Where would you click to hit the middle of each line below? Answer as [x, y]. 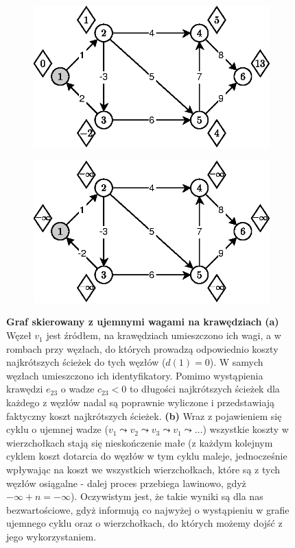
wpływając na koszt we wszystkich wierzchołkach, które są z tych [143, 469]
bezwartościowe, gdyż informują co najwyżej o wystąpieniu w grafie [148, 509]
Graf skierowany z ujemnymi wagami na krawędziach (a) [143, 322]
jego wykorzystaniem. [51, 536]
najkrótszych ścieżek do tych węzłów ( [86, 362]
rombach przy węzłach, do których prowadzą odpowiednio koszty [142, 348]
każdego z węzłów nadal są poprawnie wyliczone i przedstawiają [141, 402]
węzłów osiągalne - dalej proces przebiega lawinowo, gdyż [126, 483]
